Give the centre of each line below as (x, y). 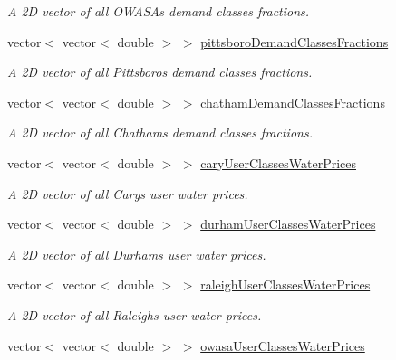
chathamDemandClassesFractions (293, 102)
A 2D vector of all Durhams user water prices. (137, 254)
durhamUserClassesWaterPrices (288, 224)
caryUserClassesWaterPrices (278, 162)
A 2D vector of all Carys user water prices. (128, 193)
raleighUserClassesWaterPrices (285, 284)
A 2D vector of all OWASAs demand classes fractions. (159, 11)
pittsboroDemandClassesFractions (295, 41)
